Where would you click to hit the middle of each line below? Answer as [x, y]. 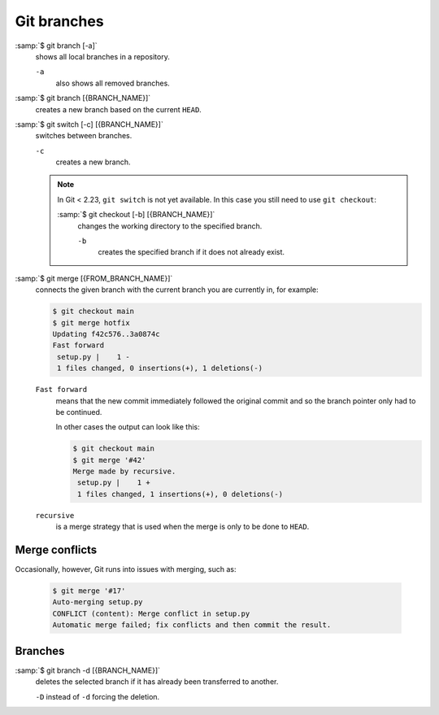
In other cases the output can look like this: [128, 427]
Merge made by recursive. [124, 471]
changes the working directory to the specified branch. [170, 226]
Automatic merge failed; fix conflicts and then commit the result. [192, 625]
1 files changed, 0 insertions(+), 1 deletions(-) [160, 368]
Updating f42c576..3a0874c [106, 334]
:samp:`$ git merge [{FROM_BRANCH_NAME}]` [94, 278]
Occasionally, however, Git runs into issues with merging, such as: [126, 569]
